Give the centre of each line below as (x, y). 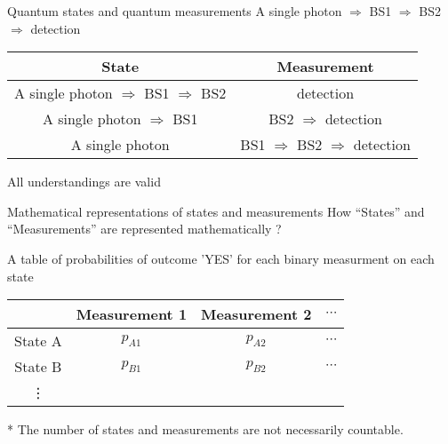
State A (38, 341)
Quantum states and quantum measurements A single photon (175, 11)
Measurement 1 (132, 314)
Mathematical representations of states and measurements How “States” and (216, 211)
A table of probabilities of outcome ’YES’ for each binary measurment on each (221, 258)
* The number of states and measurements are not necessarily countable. (205, 429)
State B (38, 367)
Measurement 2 (256, 314)
